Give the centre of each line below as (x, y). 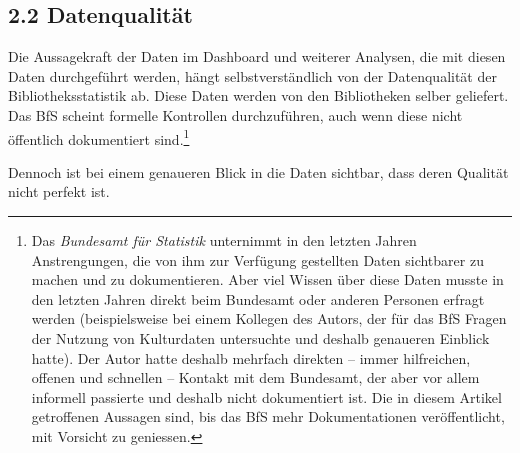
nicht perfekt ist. (59, 191)
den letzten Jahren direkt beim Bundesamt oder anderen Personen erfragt (258, 298)
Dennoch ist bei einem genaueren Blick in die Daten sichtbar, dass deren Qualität (258, 171)
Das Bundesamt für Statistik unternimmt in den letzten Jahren (224, 240)
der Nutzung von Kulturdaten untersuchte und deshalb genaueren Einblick (260, 337)
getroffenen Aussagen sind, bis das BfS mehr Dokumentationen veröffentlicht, (268, 416)
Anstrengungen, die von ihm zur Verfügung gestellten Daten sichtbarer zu (257, 259)
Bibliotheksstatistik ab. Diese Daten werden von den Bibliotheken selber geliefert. (258, 95)
